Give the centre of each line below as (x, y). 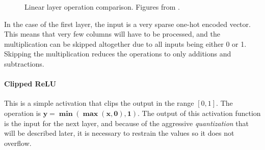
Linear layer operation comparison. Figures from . (102, 7)
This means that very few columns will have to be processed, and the (112, 34)
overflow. (18, 143)
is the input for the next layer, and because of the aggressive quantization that (127, 123)
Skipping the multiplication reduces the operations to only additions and (118, 54)
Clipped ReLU (30, 84)
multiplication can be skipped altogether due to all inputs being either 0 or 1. (125, 43)
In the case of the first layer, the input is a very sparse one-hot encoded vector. (127, 24)
